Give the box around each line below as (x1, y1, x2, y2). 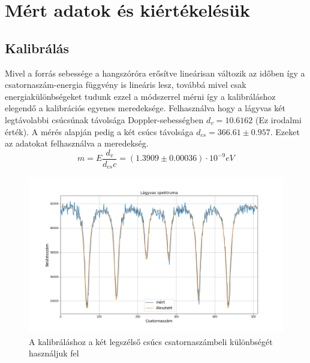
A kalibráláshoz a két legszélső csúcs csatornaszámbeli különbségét (29, 335, 273, 347)
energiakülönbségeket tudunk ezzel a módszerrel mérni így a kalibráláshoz (5, 90, 276, 102)
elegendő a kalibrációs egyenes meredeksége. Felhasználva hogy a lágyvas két (5, 102, 286, 114)
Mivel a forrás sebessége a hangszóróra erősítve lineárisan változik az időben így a (5, 66, 305, 79)
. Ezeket (270, 125, 300, 138)
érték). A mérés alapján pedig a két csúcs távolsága (5, 125, 194, 138)
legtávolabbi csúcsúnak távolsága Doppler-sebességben (5, 113, 204, 126)
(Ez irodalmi (255, 113, 302, 126)
